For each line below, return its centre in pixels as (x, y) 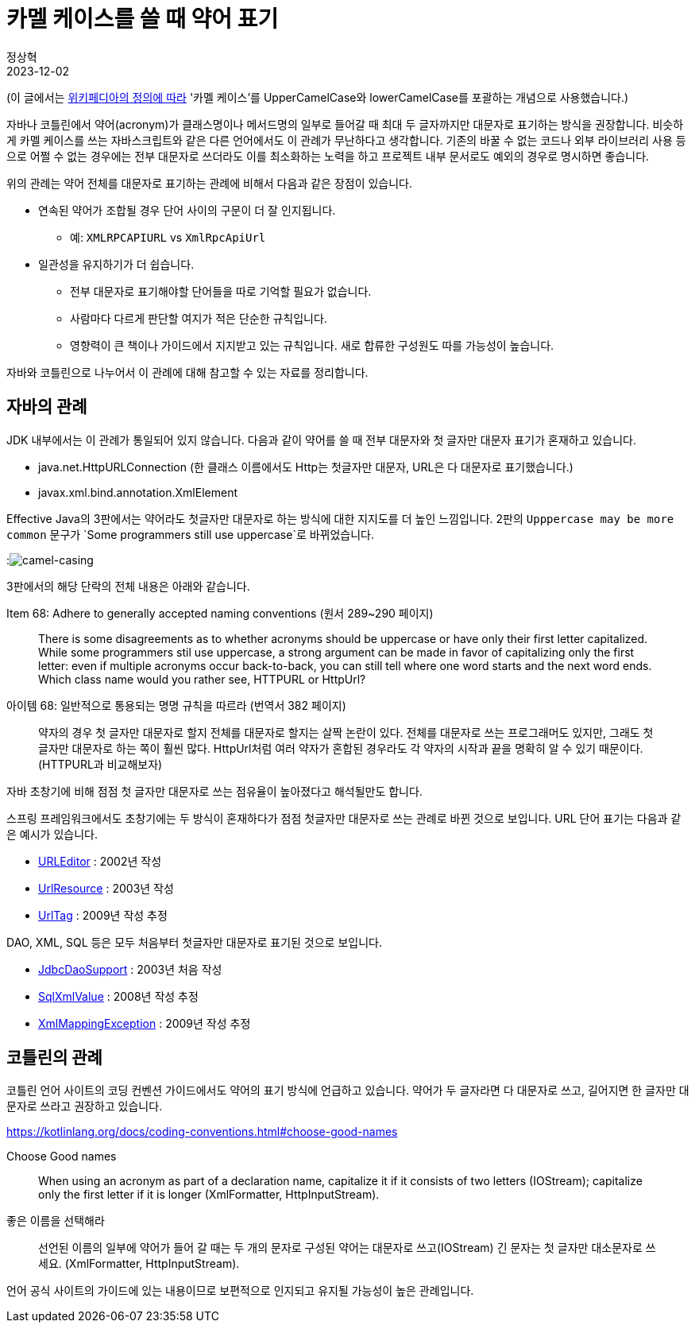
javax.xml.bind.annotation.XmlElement (138, 492)
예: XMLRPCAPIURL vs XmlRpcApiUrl (168, 237)
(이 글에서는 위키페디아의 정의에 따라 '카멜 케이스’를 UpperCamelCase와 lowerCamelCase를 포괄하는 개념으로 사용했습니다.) (318, 97)
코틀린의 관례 (54, 1058)
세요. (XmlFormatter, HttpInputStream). (139, 1264)
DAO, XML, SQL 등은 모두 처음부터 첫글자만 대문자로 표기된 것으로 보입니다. (194, 942)
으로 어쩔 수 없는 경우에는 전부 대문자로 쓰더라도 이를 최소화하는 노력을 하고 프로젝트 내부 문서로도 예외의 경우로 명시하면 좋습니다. (328, 156)
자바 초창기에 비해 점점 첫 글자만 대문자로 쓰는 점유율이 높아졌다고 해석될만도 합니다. (214, 791)
